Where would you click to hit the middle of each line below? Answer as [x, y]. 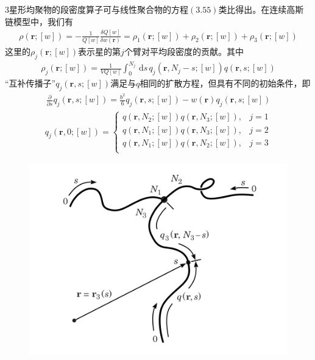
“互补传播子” [30, 83]
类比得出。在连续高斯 [261, 9]
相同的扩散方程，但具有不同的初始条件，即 [225, 83]
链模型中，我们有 [39, 21]
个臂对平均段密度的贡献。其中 [184, 51]
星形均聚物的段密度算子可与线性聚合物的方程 [99, 9]
